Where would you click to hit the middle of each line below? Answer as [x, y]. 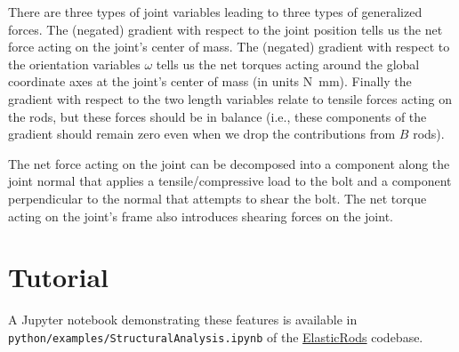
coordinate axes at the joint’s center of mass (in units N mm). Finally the [210, 81]
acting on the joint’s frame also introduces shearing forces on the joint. [201, 216]
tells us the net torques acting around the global [288, 64]
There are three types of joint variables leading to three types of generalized [215, 12]
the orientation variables [74, 64]
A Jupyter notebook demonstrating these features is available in [183, 320]
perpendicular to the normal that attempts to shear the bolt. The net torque [217, 198]
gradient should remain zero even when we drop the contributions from [202, 134]
